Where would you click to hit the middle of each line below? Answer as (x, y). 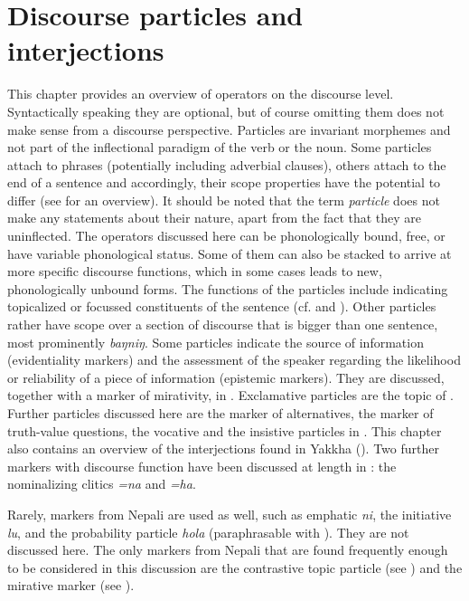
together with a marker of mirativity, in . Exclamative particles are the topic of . (231, 395)
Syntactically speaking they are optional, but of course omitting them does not (226, 111)
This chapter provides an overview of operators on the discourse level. (201, 94)
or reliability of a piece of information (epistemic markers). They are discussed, (226, 377)
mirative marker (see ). (71, 585)
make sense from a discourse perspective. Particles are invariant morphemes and (229, 129)
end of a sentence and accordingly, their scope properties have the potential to (224, 182)
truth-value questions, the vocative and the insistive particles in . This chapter (225, 430)
